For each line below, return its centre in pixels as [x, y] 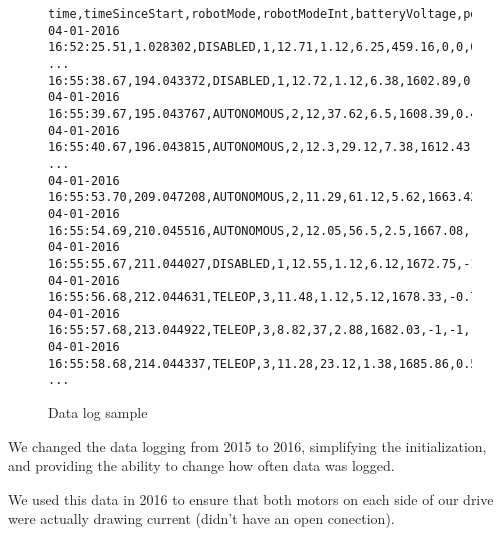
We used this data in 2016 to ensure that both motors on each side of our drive [251, 498]
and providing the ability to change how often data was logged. [201, 465]
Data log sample [98, 412]
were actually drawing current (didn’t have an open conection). [201, 518]
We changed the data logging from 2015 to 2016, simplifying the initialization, [247, 445]
